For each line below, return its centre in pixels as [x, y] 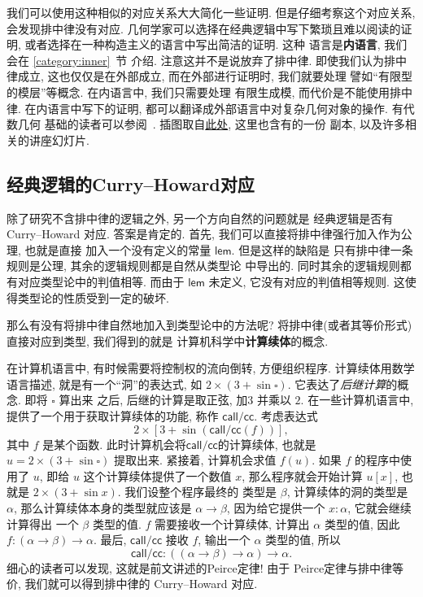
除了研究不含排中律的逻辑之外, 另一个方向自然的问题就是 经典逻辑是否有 [200, 218]
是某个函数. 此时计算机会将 [114, 444]
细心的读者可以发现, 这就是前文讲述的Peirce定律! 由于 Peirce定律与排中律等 [205, 567]
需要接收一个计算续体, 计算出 [232, 523]
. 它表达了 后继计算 [337, 383]
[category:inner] [72, 60]
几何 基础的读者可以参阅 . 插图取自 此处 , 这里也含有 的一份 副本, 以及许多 [211, 124]
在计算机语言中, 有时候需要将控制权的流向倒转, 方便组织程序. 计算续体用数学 [211, 368]
